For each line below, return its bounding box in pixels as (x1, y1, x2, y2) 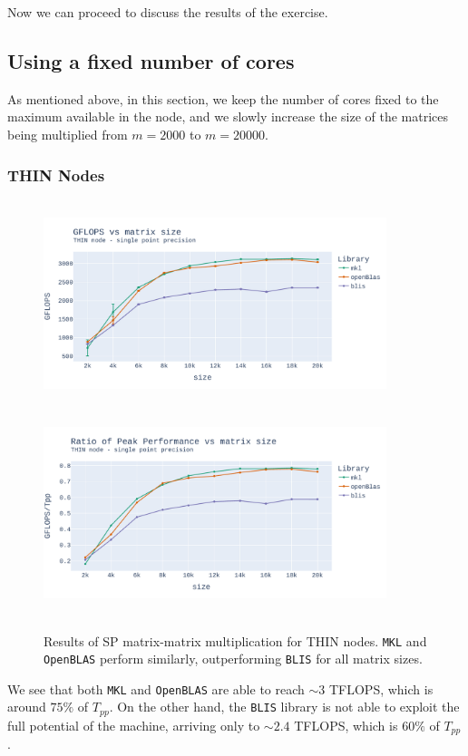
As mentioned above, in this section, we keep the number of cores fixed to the (7, 89, 439, 108)
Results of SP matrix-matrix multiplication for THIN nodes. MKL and (44, 631, 427, 650)
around (7, 697, 46, 716)
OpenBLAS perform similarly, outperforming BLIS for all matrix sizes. (44, 649, 423, 668)
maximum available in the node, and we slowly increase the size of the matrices (7, 107, 449, 126)
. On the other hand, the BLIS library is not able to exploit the (109, 697, 460, 716)
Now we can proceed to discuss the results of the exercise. (7, 3, 328, 21)
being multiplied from (7, 124, 128, 143)
